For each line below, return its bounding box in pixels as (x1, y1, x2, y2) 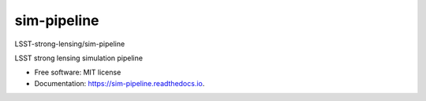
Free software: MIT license (34, 67, 121, 78)
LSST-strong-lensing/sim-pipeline (14, 39, 125, 49)
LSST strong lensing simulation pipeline (14, 53, 144, 63)
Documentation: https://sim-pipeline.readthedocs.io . (34, 78, 205, 88)
